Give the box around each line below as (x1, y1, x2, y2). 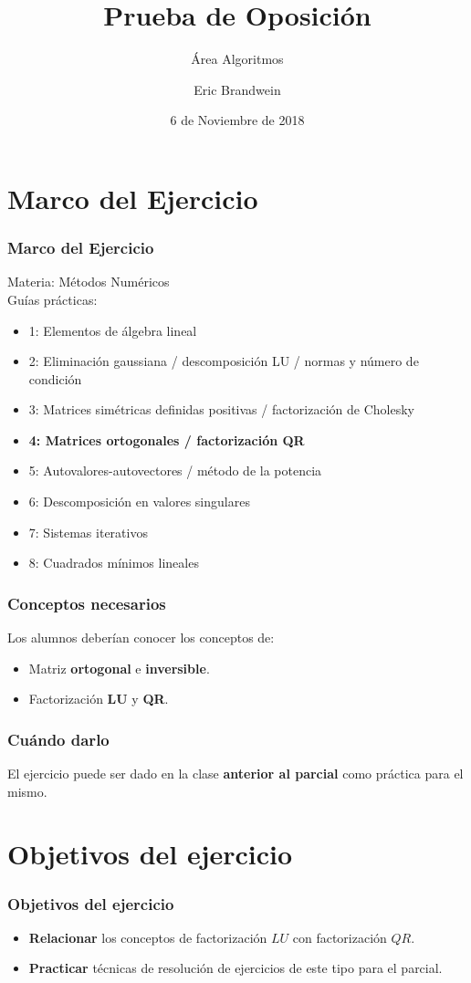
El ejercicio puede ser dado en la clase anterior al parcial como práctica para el (7, 764, 464, 783)
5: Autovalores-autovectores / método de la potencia (28, 461, 322, 480)
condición (28, 369, 82, 388)
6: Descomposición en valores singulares (28, 492, 250, 511)
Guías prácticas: (7, 289, 98, 308)
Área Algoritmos (191, 49, 284, 68)
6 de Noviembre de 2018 (170, 110, 305, 130)
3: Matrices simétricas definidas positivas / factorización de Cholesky (28, 400, 414, 419)
